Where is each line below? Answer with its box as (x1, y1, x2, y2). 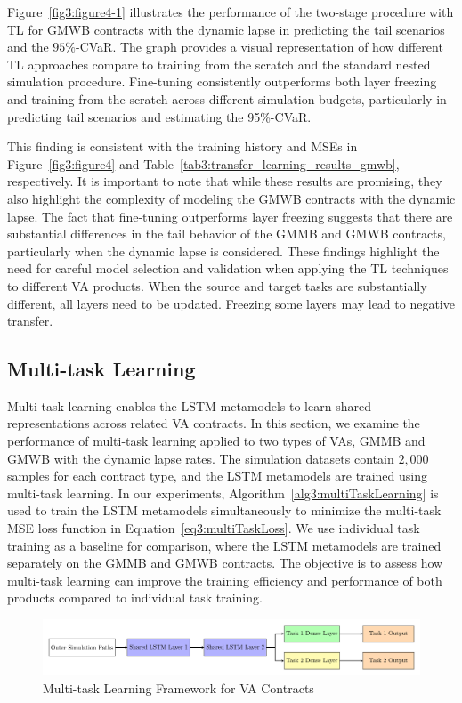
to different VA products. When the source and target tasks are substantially (7, 276, 427, 295)
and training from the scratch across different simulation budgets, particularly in (7, 89, 447, 108)
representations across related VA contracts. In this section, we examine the (7, 414, 420, 432)
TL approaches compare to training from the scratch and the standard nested (7, 54, 431, 73)
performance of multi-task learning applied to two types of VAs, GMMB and (7, 432, 426, 450)
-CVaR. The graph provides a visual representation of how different (76, 37, 443, 56)
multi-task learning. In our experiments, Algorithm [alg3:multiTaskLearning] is (7, 483, 439, 502)
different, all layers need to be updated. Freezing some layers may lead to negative (7, 294, 455, 312)
